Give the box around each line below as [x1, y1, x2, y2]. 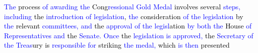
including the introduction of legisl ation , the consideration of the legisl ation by [4, 11, 244, 21]
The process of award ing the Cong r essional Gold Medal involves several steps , [4, 1, 241, 11]
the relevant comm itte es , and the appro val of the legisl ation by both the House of [4, 21, 252, 31]
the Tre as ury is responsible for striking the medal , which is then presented [4, 40, 230, 50]
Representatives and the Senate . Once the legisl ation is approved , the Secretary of [4, 30, 254, 40]
